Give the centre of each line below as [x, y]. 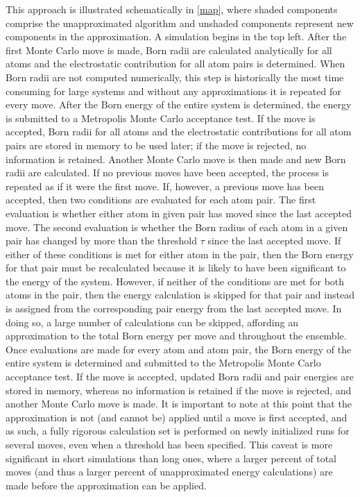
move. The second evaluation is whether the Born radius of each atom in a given [177, 227]
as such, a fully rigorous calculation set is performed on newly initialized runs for [178, 431]
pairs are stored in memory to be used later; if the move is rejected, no [156, 145]
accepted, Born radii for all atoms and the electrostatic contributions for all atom [179, 132]
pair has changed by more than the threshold [102, 241]
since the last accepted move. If [274, 241]
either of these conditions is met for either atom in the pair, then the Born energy [180, 254]
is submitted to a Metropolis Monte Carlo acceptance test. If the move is [161, 118]
